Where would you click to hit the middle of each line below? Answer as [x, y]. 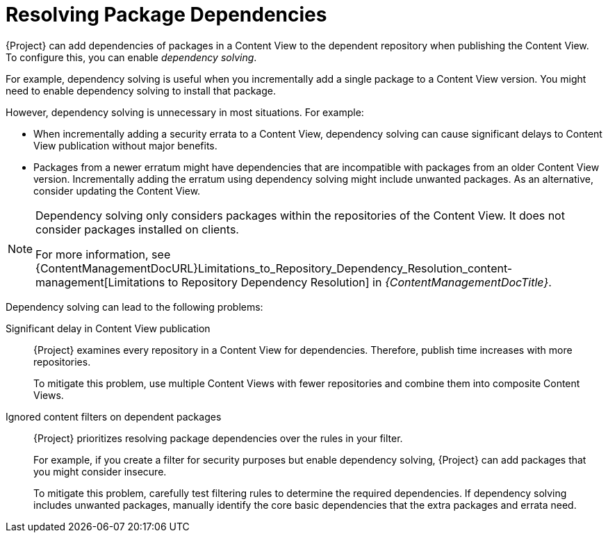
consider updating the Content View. [117, 190]
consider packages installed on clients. [137, 229]
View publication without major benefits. [125, 145]
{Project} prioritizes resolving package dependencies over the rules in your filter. [218, 438]
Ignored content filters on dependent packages [114, 416]
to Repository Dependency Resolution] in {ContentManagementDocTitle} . [360, 282]
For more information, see [103, 254]
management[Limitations [100, 282]
